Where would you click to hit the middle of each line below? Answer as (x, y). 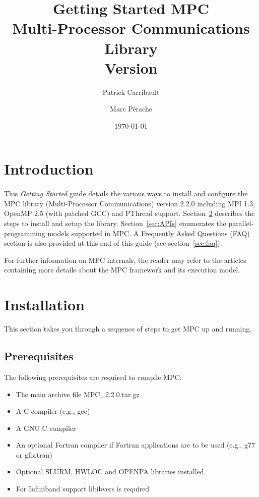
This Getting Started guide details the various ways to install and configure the (126, 194)
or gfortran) (34, 454)
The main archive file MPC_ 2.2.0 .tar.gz (78, 394)
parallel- (241, 223)
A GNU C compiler (46, 428)
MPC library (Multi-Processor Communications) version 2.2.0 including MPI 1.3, (129, 203)
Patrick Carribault (131, 92)
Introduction (49, 169)
